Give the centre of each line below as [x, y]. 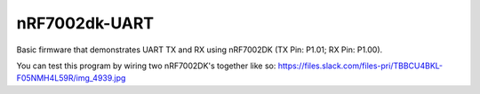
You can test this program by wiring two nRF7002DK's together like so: [146, 66]
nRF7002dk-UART [85, 23]
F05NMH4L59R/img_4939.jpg [71, 78]
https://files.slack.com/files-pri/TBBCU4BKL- [360, 66]
